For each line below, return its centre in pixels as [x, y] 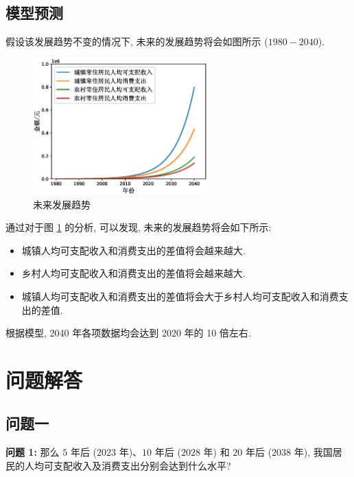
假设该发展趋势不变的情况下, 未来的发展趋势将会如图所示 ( [137, 41]
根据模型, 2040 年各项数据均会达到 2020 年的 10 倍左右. [128, 333]
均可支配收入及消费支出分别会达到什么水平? [132, 465]
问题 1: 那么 [33, 452]
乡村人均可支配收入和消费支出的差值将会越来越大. [133, 273]
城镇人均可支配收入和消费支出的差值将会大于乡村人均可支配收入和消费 [180, 296]
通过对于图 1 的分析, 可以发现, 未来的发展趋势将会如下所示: [139, 227]
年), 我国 [313, 452]
